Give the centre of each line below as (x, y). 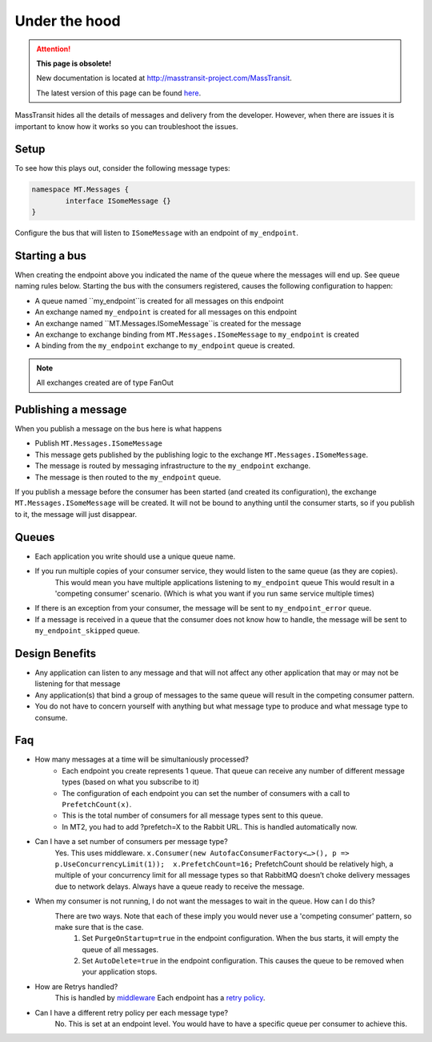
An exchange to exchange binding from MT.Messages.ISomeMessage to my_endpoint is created (197, 335)
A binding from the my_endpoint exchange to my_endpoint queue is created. (165, 345)
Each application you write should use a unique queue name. (135, 556)
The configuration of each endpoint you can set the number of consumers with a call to (206, 793)
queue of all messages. (120, 949)
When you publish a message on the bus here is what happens (118, 429)
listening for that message (78, 684)
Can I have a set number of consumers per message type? (131, 842)
